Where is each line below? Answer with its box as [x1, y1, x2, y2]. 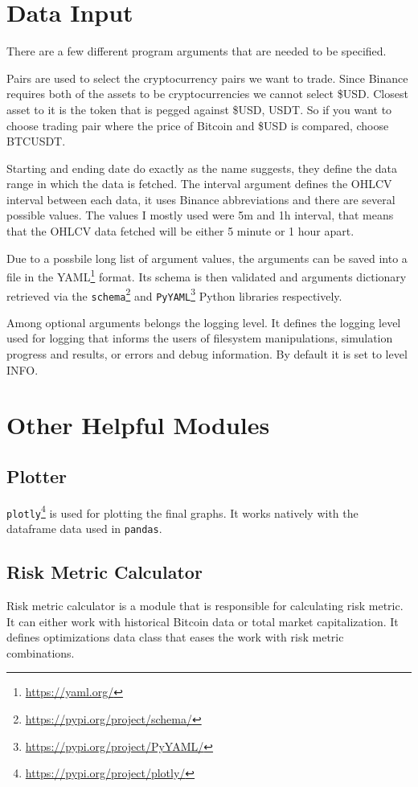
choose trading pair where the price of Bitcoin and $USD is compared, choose [6, 117, 389, 133]
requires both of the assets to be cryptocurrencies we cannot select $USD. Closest [6, 85, 408, 102]
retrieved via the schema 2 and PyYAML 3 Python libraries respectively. [6, 285, 342, 304]
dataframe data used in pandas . [6, 520, 162, 537]
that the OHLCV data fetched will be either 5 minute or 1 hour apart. [6, 223, 354, 240]
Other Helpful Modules [6, 408, 270, 441]
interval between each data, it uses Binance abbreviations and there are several [6, 191, 395, 207]
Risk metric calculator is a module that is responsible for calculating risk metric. [6, 596, 404, 613]
